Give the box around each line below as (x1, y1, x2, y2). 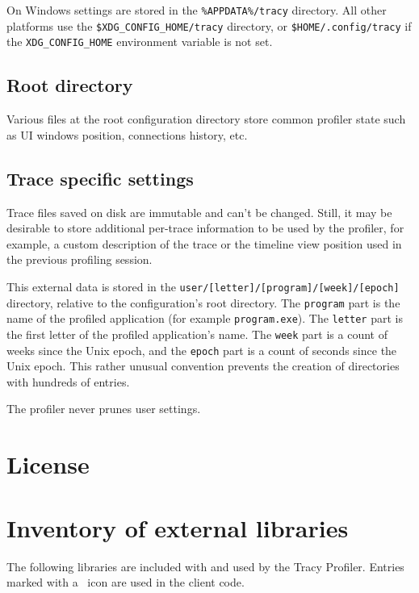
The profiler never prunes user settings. (6, 400, 201, 417)
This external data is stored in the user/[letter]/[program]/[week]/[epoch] (6, 278, 400, 294)
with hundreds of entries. (6, 373, 130, 390)
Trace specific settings (6, 165, 194, 190)
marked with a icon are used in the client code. (6, 574, 245, 591)
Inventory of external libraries (6, 511, 349, 544)
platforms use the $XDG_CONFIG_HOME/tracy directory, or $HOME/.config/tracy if (6, 17, 412, 34)
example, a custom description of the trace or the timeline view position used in (6, 235, 402, 252)
